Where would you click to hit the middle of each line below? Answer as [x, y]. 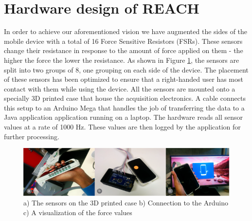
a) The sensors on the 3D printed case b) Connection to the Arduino [126, 203]
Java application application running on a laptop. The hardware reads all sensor [124, 117]
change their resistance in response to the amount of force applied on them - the [124, 50]
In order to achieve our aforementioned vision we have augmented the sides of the [126, 31]
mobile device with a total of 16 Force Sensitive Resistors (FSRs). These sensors [123, 41]
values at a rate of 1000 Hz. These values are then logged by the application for [122, 127]
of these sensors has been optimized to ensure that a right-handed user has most [124, 79]
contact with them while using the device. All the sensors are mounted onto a [120, 88]
